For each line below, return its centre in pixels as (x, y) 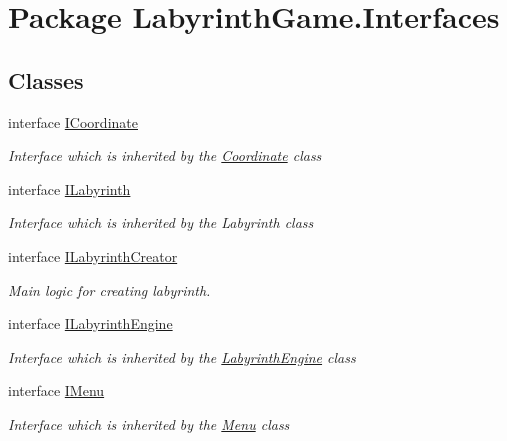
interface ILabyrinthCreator (93, 255)
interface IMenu (56, 390)
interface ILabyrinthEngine (90, 323)
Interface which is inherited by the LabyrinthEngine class (182, 356)
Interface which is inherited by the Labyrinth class (161, 222)
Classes (46, 79)
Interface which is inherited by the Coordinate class (165, 155)
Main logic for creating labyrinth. (109, 289)
